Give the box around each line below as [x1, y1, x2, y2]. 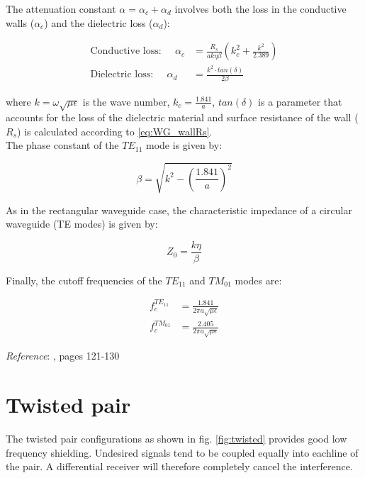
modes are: [235, 272, 282, 287]
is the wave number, [82, 94, 170, 109]
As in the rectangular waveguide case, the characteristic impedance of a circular [6, 202, 352, 217]
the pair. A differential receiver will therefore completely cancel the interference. [6, 459, 353, 474]
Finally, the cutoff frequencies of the [6, 272, 162, 287]
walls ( [6, 15, 35, 30]
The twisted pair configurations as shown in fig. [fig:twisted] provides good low [6, 431, 347, 446]
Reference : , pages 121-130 [6, 348, 120, 363]
